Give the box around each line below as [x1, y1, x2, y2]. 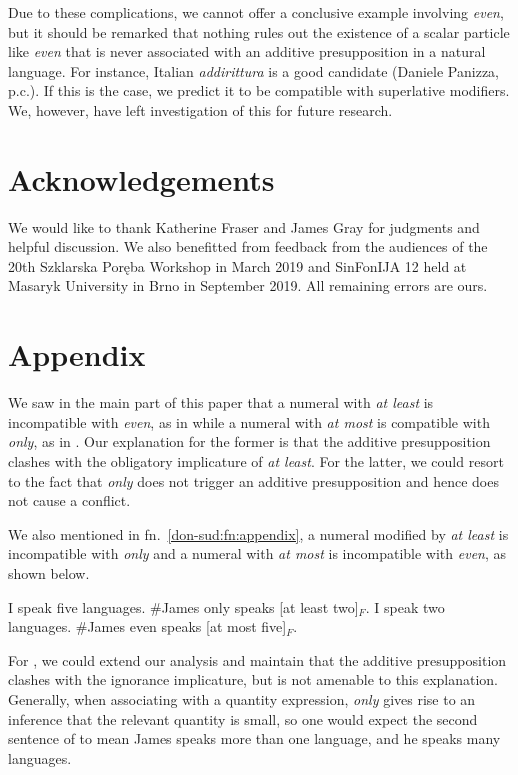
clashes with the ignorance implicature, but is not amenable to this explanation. [8, 669, 499, 690]
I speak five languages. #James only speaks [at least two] [8, 596, 359, 617]
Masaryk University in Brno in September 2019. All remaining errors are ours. [8, 275, 488, 296]
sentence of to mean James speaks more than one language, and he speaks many [8, 728, 501, 749]
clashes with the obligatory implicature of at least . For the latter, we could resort [8, 450, 504, 471]
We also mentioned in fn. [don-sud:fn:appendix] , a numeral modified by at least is [8, 523, 509, 544]
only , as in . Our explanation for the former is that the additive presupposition [8, 431, 491, 452]
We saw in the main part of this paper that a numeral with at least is [8, 392, 434, 413]
